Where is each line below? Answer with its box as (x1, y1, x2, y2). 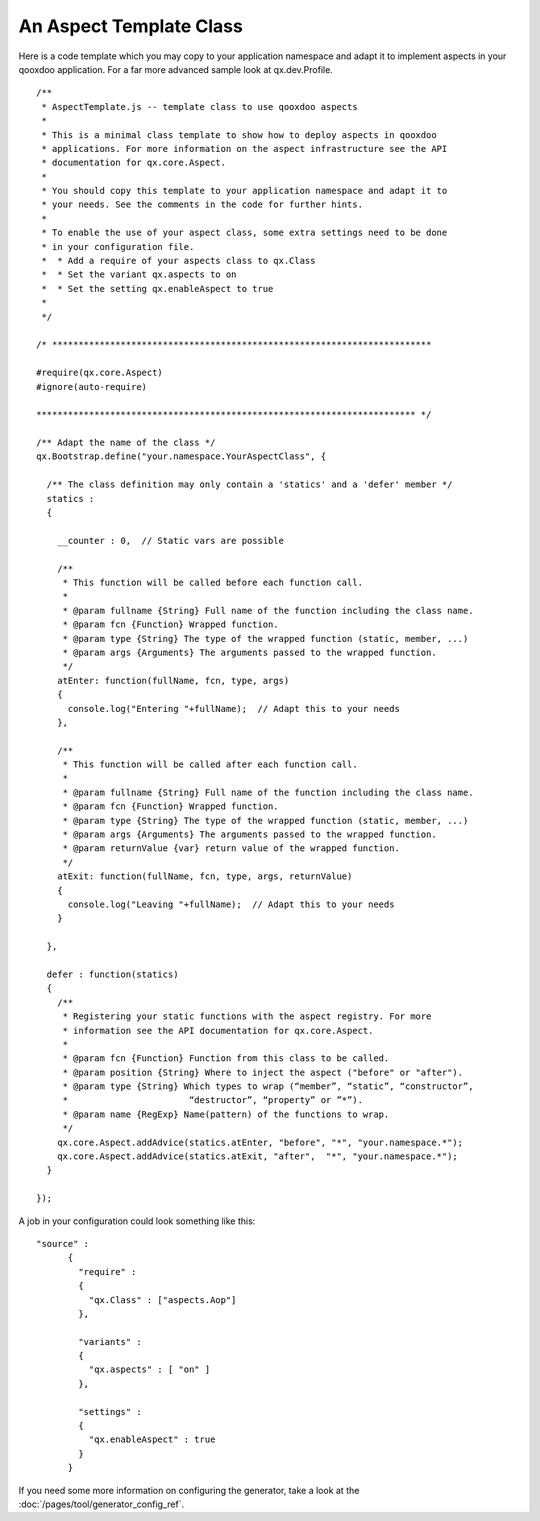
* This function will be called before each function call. (62, 577, 364, 588)
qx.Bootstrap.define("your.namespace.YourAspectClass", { (36, 451, 327, 462)
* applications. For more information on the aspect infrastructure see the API (41, 143, 448, 154)
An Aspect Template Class (18, 15, 244, 37)
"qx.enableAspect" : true (88, 1434, 216, 1445)
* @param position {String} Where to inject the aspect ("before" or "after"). (62, 1066, 464, 1078)
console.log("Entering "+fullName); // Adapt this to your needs (67, 703, 400, 714)
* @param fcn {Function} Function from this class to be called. (62, 1053, 390, 1064)
